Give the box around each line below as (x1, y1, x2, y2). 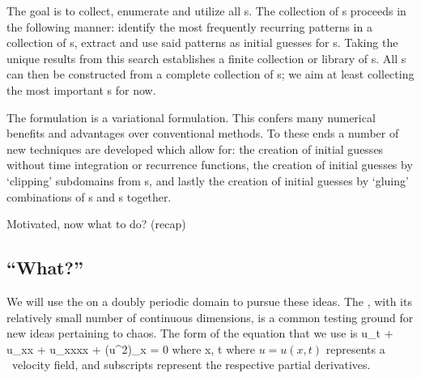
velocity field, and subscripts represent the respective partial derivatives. (11, 356, 371, 373)
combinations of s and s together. (6, 188, 172, 205)
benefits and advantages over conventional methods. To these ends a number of (6, 125, 399, 142)
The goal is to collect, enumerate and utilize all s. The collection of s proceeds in (6, 2, 406, 19)
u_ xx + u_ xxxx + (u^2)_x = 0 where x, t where (6, 340, 255, 357)
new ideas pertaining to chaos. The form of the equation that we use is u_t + (6, 325, 393, 342)
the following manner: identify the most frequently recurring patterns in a (6, 18, 372, 35)
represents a (325, 340, 385, 357)
